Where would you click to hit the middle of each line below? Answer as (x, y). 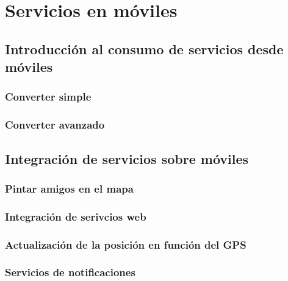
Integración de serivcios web (76, 216)
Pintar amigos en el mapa (69, 188)
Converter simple (48, 97)
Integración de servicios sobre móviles (127, 158)
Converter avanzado (55, 125)
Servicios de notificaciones (70, 272)
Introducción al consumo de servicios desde (144, 48)
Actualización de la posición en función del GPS (126, 244)
